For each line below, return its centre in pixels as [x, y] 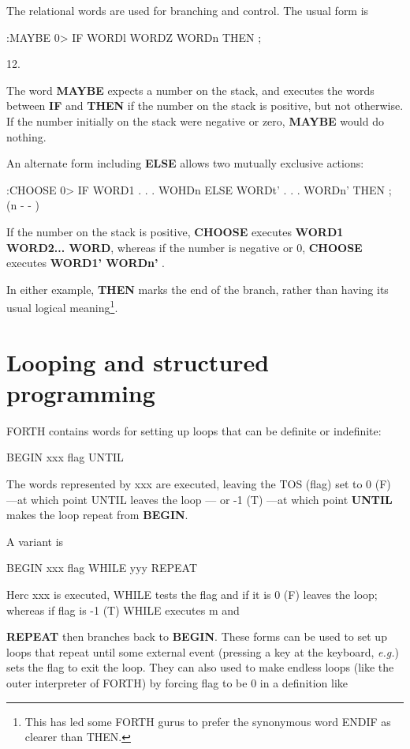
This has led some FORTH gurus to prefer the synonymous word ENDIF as [208, 721]
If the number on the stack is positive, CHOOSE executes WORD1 [175, 231]
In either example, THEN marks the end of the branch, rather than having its [198, 289]
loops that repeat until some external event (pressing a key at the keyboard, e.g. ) [203, 651]
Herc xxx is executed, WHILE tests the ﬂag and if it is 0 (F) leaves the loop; [192, 595]
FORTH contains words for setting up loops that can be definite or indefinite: [194, 430]
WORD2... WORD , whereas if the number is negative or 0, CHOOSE [184, 247]
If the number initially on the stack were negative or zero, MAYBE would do [195, 120]
